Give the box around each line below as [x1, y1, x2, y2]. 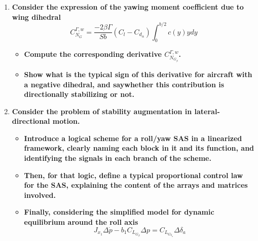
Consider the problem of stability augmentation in [12, 106, 192, 116]
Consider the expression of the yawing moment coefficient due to [12, 2, 244, 12]
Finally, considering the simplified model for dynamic [24, 206, 214, 217]
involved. [24, 189, 56, 200]
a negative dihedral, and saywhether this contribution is [24, 79, 225, 89]
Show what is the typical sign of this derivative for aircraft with [24, 68, 252, 79]
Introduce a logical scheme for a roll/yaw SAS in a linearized [24, 132, 242, 143]
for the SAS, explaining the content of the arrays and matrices [24, 180, 248, 190]
